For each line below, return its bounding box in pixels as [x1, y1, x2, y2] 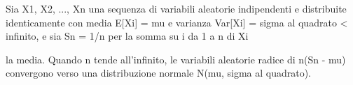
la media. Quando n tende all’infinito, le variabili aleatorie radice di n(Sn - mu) [6, 52, 346, 66]
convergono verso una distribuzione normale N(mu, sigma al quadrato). [6, 65, 312, 80]
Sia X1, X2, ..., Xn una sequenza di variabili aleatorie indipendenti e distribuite [6, 1, 347, 15]
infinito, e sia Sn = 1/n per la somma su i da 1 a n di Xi [6, 29, 249, 43]
